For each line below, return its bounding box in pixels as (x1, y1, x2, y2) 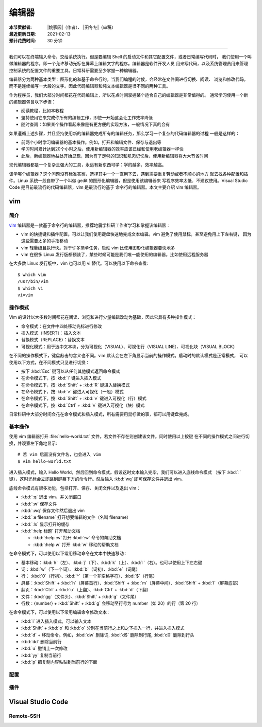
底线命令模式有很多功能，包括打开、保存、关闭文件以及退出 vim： (9, 485, 141, 491)
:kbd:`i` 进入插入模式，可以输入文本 (21, 618, 92, 624)
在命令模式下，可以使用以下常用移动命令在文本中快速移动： (9, 550, 128, 557)
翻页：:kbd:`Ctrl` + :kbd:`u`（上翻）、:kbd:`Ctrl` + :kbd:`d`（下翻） (21, 587, 151, 593)
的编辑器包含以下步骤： (9, 99, 56, 105)
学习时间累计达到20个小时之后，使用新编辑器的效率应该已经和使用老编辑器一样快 (21, 146, 184, 152)
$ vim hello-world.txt (17, 458, 72, 464)
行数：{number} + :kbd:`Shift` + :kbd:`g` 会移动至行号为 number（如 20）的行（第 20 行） (21, 600, 201, 606)
